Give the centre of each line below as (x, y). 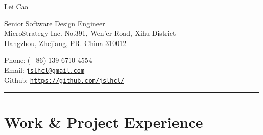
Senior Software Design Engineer (55, 23)
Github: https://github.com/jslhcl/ (64, 80)
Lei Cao (16, 6)
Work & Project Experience (104, 122)
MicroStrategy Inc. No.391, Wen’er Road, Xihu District (90, 33)
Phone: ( (17, 60)
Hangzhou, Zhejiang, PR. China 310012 (65, 43)
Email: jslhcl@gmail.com (45, 70)
